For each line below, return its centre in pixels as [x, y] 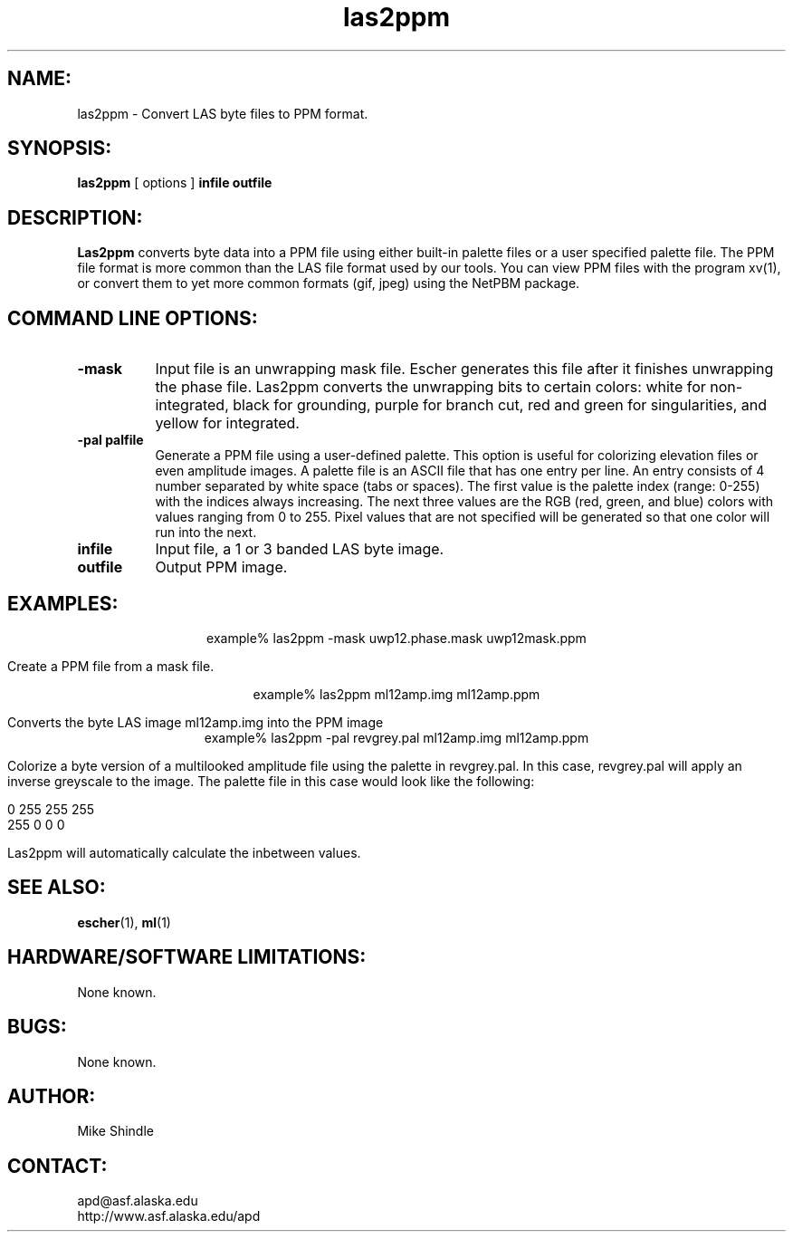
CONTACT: [57, 1166]
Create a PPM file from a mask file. [111, 666]
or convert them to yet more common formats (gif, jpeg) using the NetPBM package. [329, 283]
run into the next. [206, 533]
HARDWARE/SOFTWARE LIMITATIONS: [187, 957]
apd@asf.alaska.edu [138, 1201]
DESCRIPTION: [75, 217]
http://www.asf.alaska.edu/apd [169, 1216]
